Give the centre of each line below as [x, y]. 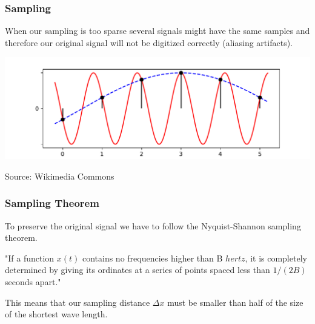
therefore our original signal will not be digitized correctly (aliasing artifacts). [149, 42]
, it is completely [276, 258]
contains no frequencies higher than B [152, 258]
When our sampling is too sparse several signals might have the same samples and [157, 31]
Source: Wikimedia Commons [60, 176]
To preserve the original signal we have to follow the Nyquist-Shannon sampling [153, 225]
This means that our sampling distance [78, 302]
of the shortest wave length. [56, 314]
